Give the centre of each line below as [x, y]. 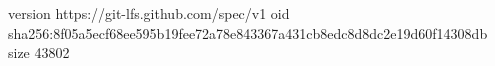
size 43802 [39, 52]
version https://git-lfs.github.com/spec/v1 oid [149, 13]
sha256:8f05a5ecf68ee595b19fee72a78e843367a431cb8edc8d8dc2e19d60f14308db [248, 32]
